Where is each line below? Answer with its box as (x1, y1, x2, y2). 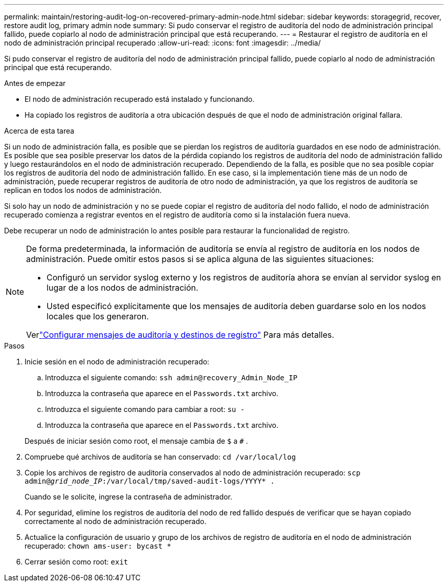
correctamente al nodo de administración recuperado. (25, 517, 207, 526)
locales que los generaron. (47, 311, 149, 321)
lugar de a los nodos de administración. (47, 283, 198, 293)
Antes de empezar (4, 79, 66, 88)
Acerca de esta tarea (4, 126, 75, 135)
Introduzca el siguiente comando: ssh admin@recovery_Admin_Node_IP (45, 373, 298, 382)
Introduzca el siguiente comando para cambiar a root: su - (45, 405, 245, 414)
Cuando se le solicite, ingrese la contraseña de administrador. (25, 492, 233, 501)
